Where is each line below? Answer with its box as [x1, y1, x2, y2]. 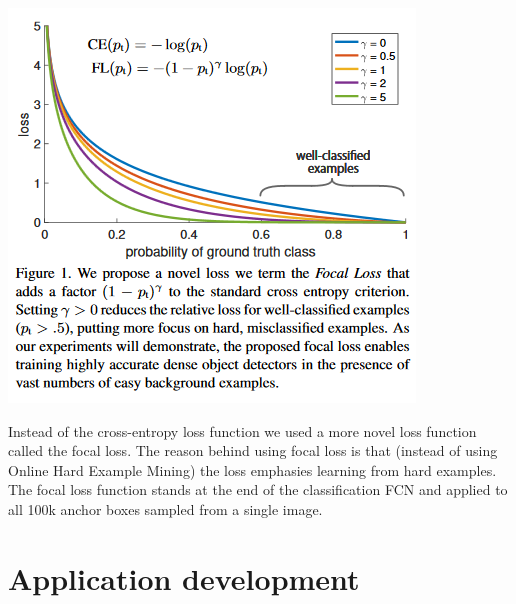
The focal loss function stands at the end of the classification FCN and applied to [8, 479, 508, 500]
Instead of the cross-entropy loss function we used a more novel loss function [8, 420, 477, 441]
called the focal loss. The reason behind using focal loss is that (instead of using [8, 440, 498, 461]
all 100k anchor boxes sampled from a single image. [8, 498, 323, 519]
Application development [8, 557, 360, 598]
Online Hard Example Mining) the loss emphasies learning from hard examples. [8, 459, 497, 480]
